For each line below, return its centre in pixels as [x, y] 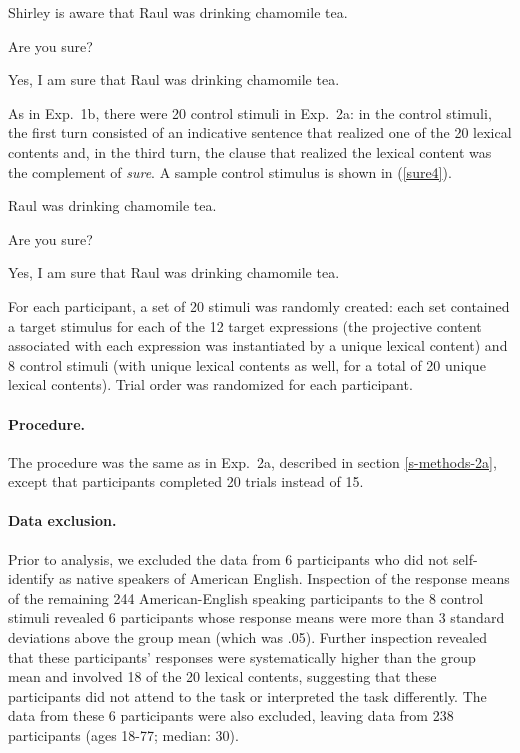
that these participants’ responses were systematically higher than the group [242, 656]
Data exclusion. [62, 520]
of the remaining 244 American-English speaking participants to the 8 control [246, 597]
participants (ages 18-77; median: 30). [123, 735]
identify [31, 578]
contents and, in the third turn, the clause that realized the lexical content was [250, 151]
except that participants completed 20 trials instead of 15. [186, 481]
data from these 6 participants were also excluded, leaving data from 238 [231, 715]
